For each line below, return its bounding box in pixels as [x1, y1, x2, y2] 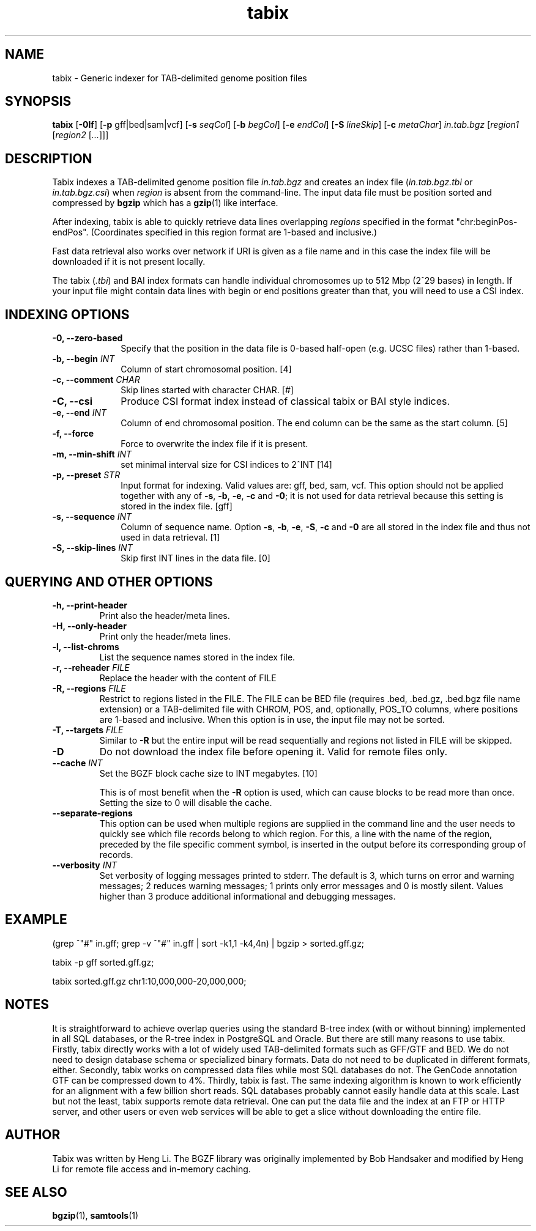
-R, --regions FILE [52, 682, 126, 693]
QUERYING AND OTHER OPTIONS [5, 574, 213, 590]
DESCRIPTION [5, 150, 92, 166]
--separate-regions [52, 807, 133, 818]
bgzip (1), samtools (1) [52, 1210, 139, 1221]
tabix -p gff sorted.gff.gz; [52, 956, 154, 967]
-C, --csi [52, 395, 93, 408]
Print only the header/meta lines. [99, 630, 231, 641]
